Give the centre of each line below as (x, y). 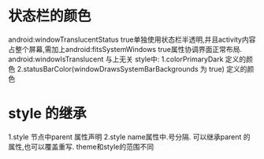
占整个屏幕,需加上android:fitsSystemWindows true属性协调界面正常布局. (125, 49)
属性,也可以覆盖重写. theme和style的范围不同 (81, 146)
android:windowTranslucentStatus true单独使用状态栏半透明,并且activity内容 (132, 39)
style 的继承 (47, 114)
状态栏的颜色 (50, 16)
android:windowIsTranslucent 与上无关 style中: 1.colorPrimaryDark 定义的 (127, 59)
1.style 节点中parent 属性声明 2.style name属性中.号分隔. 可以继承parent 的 (129, 137)
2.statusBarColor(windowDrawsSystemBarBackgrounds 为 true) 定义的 (132, 68)
